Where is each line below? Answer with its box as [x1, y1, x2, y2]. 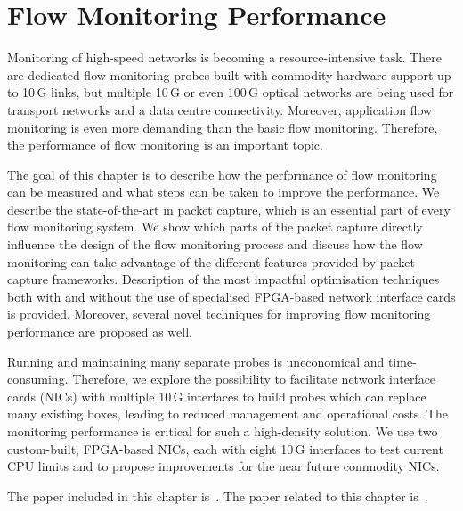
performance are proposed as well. [7, 322, 192, 341]
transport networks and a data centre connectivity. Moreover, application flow [7, 100, 433, 118]
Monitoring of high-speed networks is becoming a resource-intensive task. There [7, 48, 442, 67]
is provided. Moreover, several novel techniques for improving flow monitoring [7, 304, 431, 323]
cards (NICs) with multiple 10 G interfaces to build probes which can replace [7, 386, 426, 405]
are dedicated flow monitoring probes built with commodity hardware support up [7, 65, 451, 84]
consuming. [7, 369, 69, 388]
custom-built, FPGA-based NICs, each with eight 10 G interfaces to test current [7, 439, 443, 458]
